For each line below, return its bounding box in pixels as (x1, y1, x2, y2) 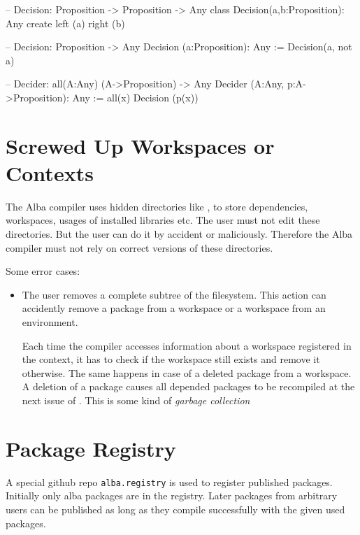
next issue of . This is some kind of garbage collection (22, 393, 250, 407)
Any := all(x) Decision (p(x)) (72, 90, 199, 104)
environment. (22, 315, 78, 329)
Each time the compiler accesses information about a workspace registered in (22, 338, 352, 352)
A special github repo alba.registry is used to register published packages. (6, 474, 333, 489)
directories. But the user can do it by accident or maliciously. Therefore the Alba (6, 227, 353, 241)
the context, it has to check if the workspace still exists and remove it (22, 352, 320, 366)
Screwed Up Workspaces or (6, 131, 275, 159)
